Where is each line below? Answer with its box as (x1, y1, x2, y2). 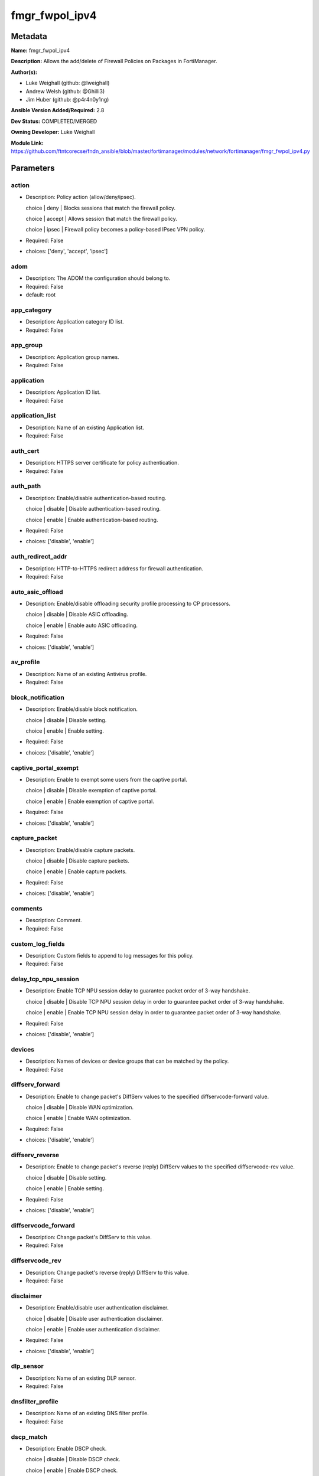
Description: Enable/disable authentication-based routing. (25, 494, 167, 501)
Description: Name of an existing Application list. (25, 424, 144, 431)
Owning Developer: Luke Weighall (11, 129, 95, 136)
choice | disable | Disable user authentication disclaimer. (25, 1315, 164, 1322)
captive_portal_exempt (11, 763, 79, 772)
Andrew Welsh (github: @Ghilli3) (25, 87, 105, 94)
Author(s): (11, 68, 38, 76)
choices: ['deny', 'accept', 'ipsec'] (25, 248, 108, 255)
